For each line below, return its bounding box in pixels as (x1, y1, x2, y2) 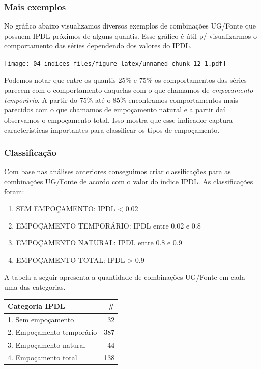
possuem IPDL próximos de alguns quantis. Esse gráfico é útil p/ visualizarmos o (4, 30, 257, 41)
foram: (4, 186, 24, 196)
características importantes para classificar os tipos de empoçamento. (4, 124, 220, 135)
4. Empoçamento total (8, 352, 77, 362)
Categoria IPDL (8, 301, 65, 311)
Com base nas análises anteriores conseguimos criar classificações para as (4, 166, 231, 177)
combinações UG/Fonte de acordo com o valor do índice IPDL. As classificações (4, 176, 253, 187)
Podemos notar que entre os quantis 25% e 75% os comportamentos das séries (4, 74, 247, 85)
